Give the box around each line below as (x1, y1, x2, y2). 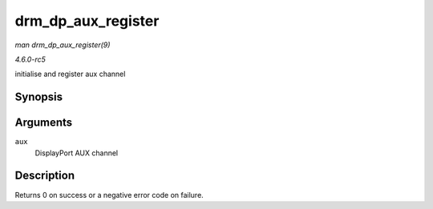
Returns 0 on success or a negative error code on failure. (14, 190, 204, 199)
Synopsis (14, 90, 63, 104)
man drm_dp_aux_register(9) (14, 40, 111, 50)
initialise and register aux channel (14, 69, 126, 79)
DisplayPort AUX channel (34, 148, 119, 158)
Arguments (14, 116, 73, 130)
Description (14, 169, 75, 183)
